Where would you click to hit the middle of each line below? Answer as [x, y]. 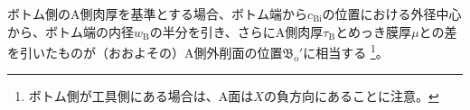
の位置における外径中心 [392, 14]
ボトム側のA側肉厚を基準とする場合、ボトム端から [158, 14]
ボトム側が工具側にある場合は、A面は [141, 96]
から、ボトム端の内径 [70, 31]
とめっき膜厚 [374, 31]
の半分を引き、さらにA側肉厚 [236, 31]
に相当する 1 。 [346, 51]
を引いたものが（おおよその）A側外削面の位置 [145, 52]
